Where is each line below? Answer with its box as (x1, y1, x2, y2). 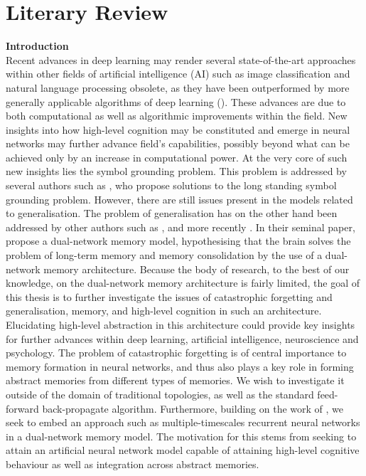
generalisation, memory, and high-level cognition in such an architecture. (6, 303, 322, 318)
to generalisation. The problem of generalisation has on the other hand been (6, 206, 338, 221)
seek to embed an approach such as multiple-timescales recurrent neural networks (6, 415, 360, 430)
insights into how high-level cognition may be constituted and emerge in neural (6, 122, 350, 137)
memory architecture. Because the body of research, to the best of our (43, 261, 350, 276)
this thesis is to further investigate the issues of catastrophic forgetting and (6, 289, 333, 304)
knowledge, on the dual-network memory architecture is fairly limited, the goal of (6, 275, 360, 290)
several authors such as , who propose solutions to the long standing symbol (6, 178, 337, 193)
